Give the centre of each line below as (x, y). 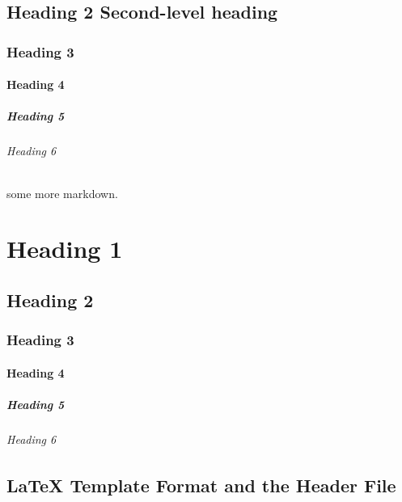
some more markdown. (62, 193)
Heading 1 (65, 249)
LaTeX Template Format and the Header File (201, 485)
